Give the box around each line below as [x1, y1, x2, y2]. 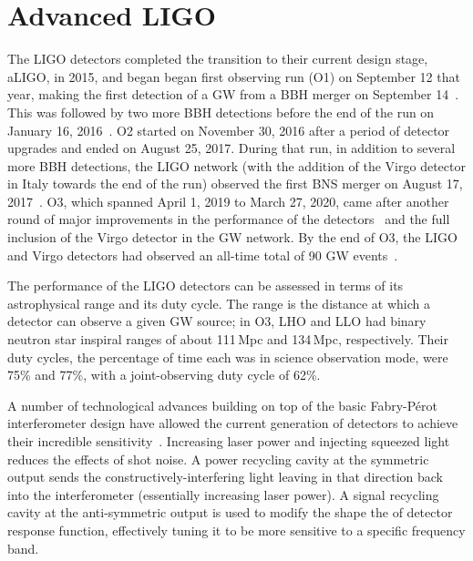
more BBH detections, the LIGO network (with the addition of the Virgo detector [7, 156, 466, 175]
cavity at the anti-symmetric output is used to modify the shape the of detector [7, 503, 453, 522]
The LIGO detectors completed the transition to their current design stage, [7, 49, 428, 68]
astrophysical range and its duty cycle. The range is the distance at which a [7, 293, 431, 312]
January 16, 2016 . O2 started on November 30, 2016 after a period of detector [7, 120, 450, 139]
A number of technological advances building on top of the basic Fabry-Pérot [7, 395, 438, 414]
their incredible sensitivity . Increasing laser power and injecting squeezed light [7, 432, 450, 450]
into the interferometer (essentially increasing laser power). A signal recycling [7, 484, 439, 504]
